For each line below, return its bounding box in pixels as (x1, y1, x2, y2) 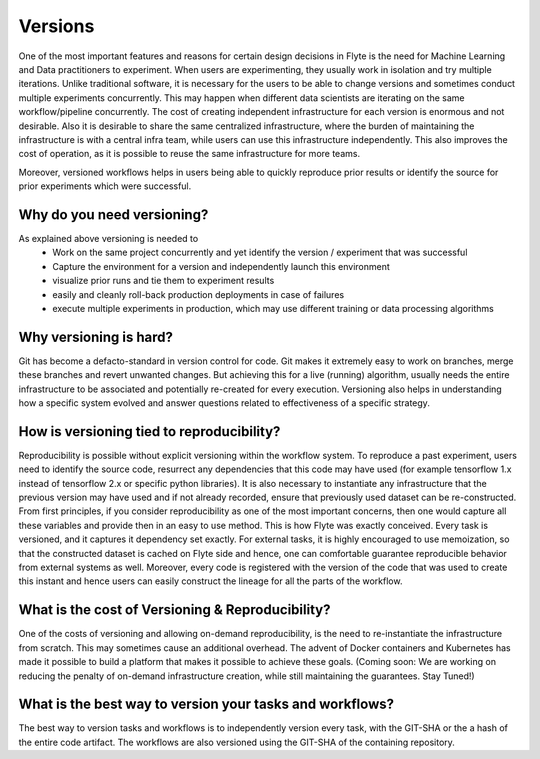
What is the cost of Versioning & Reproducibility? (18, 601, 331, 619)
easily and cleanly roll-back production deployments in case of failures (52, 288, 345, 300)
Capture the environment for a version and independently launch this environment (52, 260, 390, 272)
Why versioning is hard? (18, 328, 174, 345)
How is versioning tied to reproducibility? (18, 423, 281, 440)
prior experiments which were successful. (18, 180, 192, 192)
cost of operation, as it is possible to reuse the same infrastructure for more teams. (18, 148, 360, 160)
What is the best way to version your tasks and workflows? (18, 696, 395, 713)
